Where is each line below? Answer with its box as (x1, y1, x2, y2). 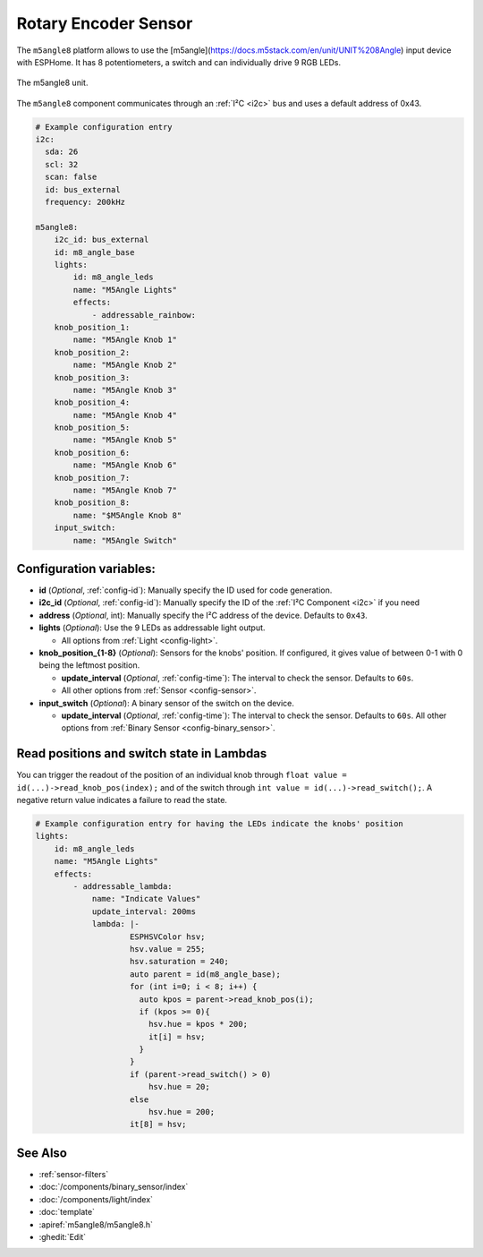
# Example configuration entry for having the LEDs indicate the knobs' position (35, 819, 404, 829)
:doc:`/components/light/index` (38, 1193, 154, 1204)
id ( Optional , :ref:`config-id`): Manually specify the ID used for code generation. (38, 585, 333, 595)
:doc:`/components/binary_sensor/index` (38, 1182, 189, 1193)
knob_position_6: (54, 448, 131, 457)
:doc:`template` (38, 1207, 96, 1218)
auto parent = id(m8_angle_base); (130, 969, 281, 979)
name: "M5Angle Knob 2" (72, 360, 178, 371)
